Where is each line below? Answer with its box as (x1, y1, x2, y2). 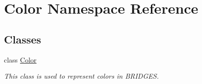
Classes (4, 31, 41, 46)
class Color (4, 54, 37, 64)
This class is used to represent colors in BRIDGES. (4, 71, 159, 81)
